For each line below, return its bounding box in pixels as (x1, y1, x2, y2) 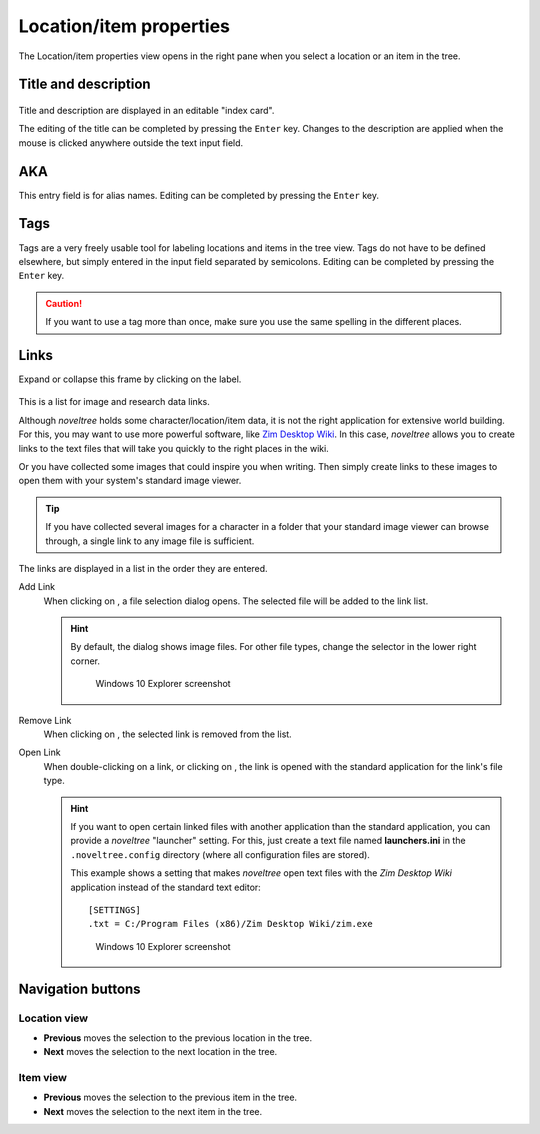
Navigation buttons (18, 980, 141, 997)
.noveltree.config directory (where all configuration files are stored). (70, 848, 370, 860)
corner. (70, 655, 100, 667)
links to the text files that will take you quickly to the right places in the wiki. (18, 442, 329, 454)
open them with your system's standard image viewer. (18, 475, 242, 487)
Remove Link (18, 714, 72, 726)
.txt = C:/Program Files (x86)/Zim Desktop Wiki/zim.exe (88, 918, 374, 930)
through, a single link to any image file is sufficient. (45, 535, 255, 547)
